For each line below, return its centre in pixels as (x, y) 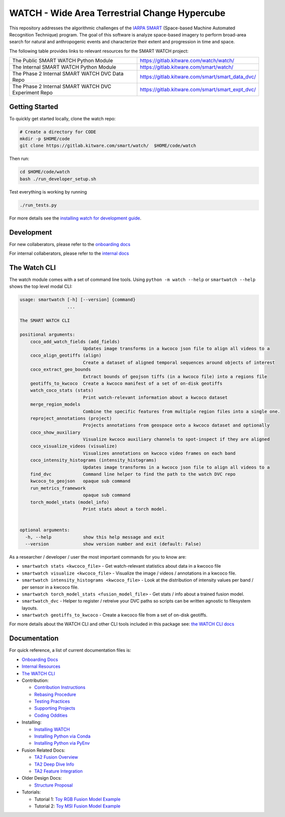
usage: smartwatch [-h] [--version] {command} (78, 300)
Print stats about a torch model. (125, 509)
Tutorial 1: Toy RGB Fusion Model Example (77, 799)
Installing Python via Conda (62, 736)
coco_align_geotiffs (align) (66, 356)
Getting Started (34, 106)
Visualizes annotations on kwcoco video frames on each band (159, 453)
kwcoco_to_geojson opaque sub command (80, 481)
